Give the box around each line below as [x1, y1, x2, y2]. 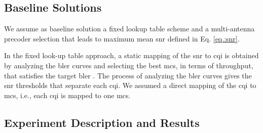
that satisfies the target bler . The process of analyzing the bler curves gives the [4, 70, 252, 80]
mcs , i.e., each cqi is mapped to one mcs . [4, 90, 131, 100]
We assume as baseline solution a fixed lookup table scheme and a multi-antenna [4, 23, 255, 34]
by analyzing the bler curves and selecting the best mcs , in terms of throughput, [4, 60, 253, 70]
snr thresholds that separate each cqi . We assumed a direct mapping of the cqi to [4, 80, 256, 91]
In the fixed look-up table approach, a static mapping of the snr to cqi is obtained [4, 50, 259, 61]
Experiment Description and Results [4, 114, 200, 130]
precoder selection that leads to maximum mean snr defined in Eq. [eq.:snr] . [4, 33, 240, 43]
